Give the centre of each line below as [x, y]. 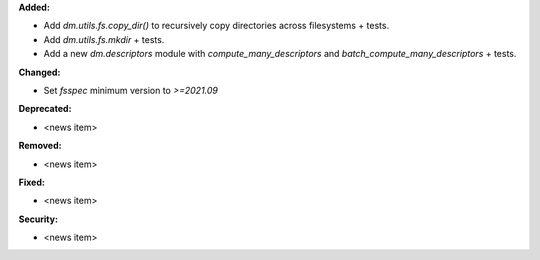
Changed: [39, 72]
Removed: [40, 146]
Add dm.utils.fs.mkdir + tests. [104, 39]
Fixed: [31, 182]
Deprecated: [45, 109]
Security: [38, 219]
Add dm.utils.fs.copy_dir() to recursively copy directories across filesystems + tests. [216, 26]
